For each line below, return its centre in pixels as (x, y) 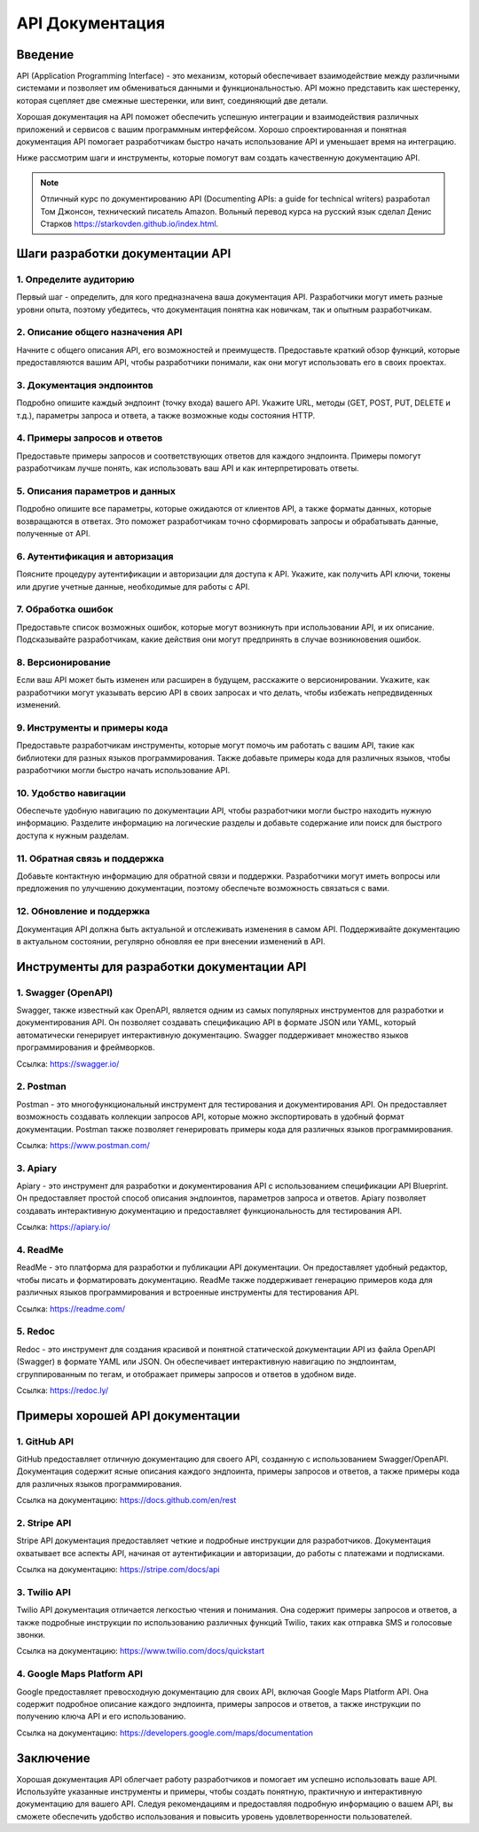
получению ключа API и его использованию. (101, 1717)
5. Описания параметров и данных (96, 490)
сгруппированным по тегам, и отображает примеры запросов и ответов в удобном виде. (186, 1374)
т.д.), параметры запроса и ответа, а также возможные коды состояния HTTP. (165, 415)
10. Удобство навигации (71, 793)
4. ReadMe (40, 1250)
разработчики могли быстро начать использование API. (123, 770)
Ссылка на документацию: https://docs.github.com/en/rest (126, 1500)
